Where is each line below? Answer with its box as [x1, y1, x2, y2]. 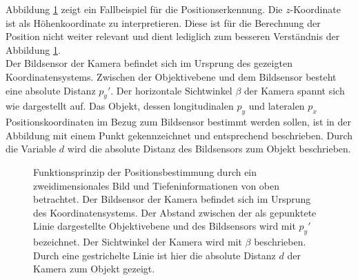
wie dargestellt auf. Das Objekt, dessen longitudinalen [6, 99, 234, 113]
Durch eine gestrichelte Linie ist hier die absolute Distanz [33, 248, 276, 262]
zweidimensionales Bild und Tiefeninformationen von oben [33, 178, 280, 192]
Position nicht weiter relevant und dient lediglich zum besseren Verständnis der [6, 29, 340, 43]
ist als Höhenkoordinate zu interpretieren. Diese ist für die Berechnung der [6, 15, 321, 30]
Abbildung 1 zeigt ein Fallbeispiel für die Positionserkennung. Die [6, 2, 283, 16]
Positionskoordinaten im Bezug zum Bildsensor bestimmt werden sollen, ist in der [6, 114, 351, 129]
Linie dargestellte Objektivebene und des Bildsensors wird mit [33, 219, 296, 233]
